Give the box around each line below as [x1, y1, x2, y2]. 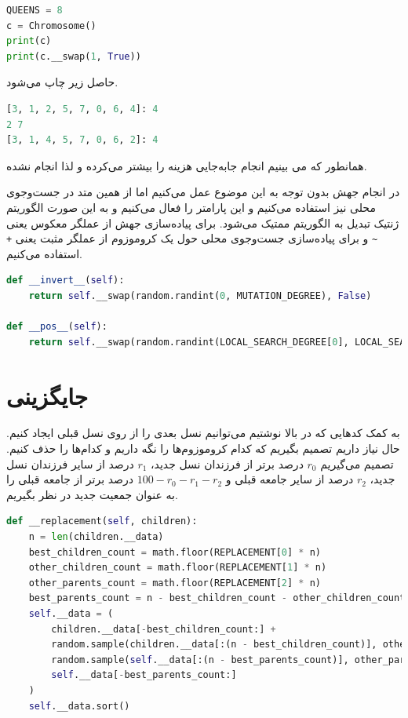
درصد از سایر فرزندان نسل [6, 455, 134, 472]
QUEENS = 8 [6, 5, 63, 16]
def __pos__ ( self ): [6, 321, 107, 333]
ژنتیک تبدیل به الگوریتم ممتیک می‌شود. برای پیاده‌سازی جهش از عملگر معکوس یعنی [6, 214, 399, 231]
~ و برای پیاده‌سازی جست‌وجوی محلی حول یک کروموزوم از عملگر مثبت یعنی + [6, 230, 378, 246]
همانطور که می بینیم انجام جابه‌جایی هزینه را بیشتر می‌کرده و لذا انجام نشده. [6, 157, 367, 173]
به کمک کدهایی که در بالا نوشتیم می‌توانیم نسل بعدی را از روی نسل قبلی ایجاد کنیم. [6, 425, 400, 441]
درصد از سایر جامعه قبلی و [225, 471, 354, 487]
